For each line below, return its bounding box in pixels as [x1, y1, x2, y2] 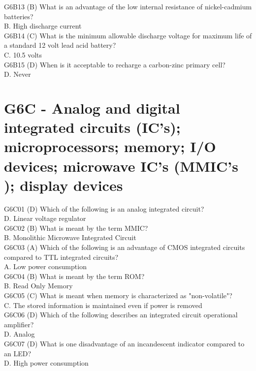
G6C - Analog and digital [4, 97, 180, 118]
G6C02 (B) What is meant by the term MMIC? [4, 222, 148, 233]
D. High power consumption [4, 358, 89, 368]
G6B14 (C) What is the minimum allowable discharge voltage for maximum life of [4, 30, 252, 40]
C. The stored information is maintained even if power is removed [4, 300, 202, 310]
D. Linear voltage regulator [4, 213, 86, 223]
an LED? [4, 348, 32, 358]
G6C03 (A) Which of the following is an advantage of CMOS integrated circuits [4, 242, 245, 252]
